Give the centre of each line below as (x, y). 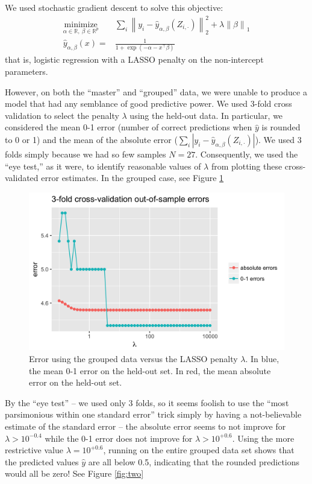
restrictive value (34, 450)
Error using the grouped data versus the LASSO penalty (133, 358)
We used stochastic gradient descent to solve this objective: (114, 7)
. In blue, (262, 358)
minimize (81, 24)
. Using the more (263, 438)
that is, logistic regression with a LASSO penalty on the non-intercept (134, 59)
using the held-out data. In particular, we (206, 115)
